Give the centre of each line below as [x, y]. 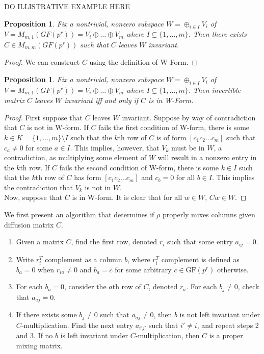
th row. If [35, 167]
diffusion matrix [29, 224]
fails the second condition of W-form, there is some [139, 167]
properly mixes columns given [209, 214]
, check [248, 286]
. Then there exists [217, 34]
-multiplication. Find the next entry [77, 325]
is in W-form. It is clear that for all [127, 197]
